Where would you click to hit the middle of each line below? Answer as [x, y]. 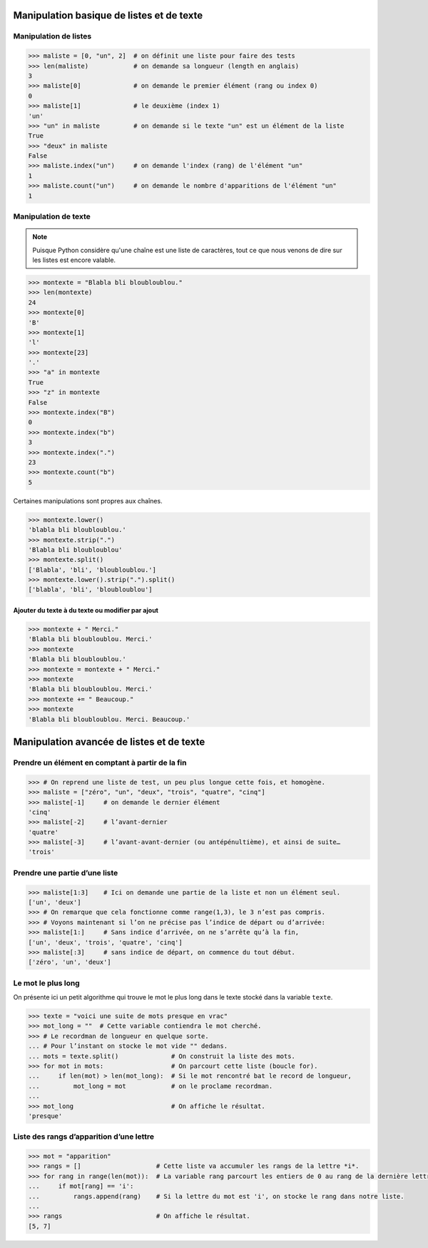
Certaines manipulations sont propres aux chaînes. [88, 500]
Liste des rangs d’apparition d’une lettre [84, 1137]
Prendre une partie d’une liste [66, 872]
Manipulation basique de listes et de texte [108, 15]
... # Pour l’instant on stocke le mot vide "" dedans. [128, 1046]
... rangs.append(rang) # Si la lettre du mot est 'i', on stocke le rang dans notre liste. [216, 1196]
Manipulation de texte [52, 216]
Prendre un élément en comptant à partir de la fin [100, 763]
